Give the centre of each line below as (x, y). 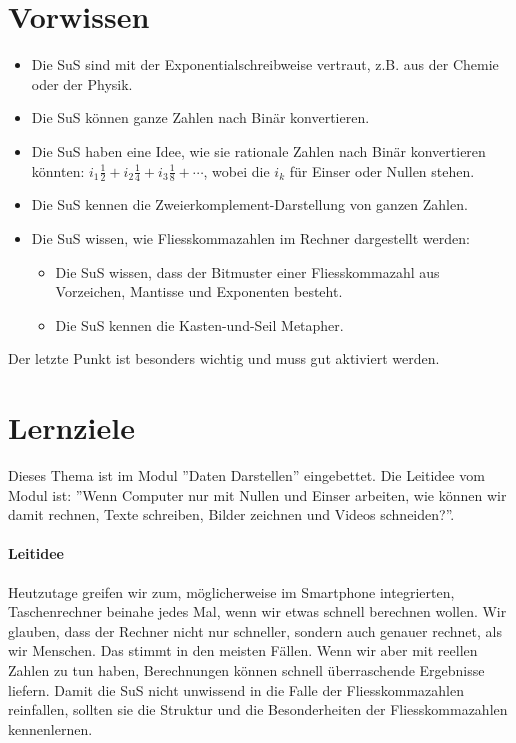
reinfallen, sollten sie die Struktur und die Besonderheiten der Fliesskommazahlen (258, 709)
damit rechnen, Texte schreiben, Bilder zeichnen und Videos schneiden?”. (231, 514)
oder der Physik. (82, 83)
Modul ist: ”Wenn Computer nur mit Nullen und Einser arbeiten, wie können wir (257, 494)
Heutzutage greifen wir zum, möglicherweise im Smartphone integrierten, (231, 591)
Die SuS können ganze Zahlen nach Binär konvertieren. (200, 117)
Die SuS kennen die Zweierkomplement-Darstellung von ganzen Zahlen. (249, 204)
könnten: (58, 170)
